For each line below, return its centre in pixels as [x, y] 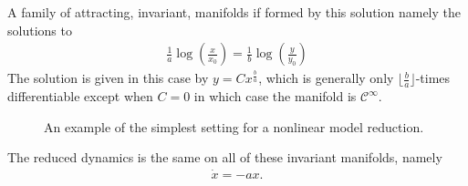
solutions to [40, 30]
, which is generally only [326, 78]
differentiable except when [80, 96]
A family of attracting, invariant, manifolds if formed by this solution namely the [234, 12]
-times [433, 78]
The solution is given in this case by [108, 78]
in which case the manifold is [275, 96]
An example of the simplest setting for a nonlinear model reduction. [234, 126]
